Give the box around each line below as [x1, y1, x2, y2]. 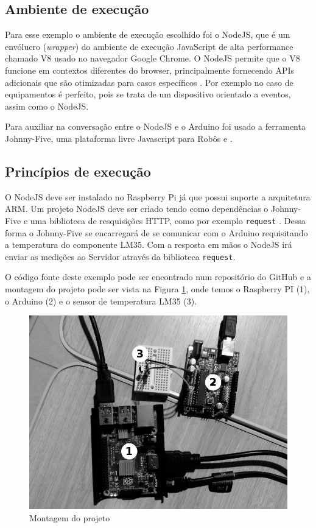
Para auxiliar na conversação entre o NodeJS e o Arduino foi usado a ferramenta [5, 120, 306, 133]
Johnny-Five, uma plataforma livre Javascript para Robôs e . [5, 132, 233, 144]
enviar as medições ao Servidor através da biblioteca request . [5, 250, 236, 262]
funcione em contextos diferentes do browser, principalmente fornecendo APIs [5, 63, 295, 76]
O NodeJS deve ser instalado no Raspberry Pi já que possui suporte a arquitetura [5, 190, 311, 203]
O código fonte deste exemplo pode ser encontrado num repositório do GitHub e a [5, 270, 311, 283]
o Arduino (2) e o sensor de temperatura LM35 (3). [5, 294, 197, 307]
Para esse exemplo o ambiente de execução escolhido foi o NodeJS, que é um [5, 28, 290, 41]
